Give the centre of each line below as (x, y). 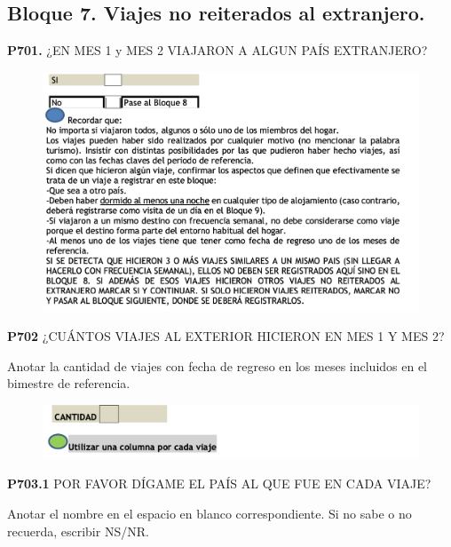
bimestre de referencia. (69, 383)
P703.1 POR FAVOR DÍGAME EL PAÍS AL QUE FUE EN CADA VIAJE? (219, 484)
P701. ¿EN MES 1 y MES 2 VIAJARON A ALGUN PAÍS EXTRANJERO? (218, 50)
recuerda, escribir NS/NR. (78, 531)
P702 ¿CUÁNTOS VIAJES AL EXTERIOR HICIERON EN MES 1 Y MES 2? (226, 336)
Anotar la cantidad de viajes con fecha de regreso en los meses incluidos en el (218, 365)
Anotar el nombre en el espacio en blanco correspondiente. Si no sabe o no (210, 514)
